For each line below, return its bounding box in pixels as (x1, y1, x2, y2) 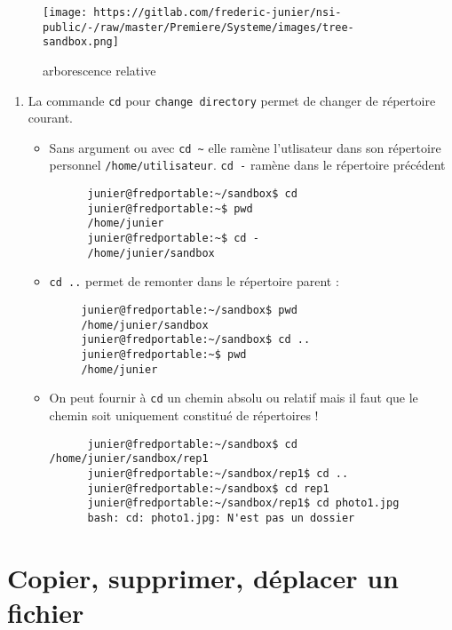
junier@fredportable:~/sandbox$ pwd (81, 304, 297, 317)
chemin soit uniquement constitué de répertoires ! (49, 406, 319, 424)
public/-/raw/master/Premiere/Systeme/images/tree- (43, 20, 354, 34)
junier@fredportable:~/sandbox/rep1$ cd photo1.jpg (87, 497, 400, 510)
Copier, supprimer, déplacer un (7, 559, 399, 595)
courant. (28, 108, 74, 127)
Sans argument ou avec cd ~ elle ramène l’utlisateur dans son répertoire (49, 138, 441, 156)
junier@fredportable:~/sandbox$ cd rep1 (87, 482, 329, 495)
